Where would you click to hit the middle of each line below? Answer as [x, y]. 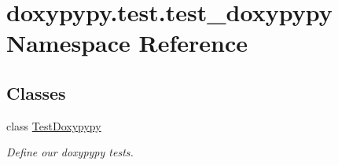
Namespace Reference [127, 43]
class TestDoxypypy [54, 125]
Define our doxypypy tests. [70, 152]
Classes [36, 92]
